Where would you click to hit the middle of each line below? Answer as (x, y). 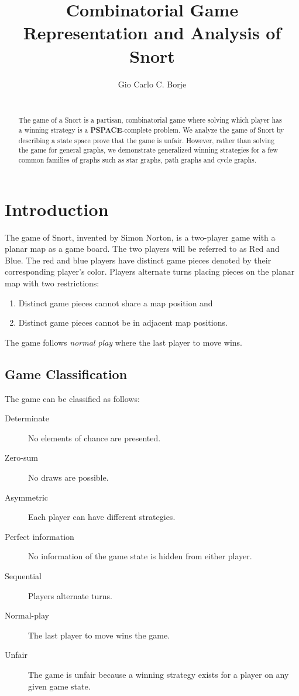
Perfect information (39, 536)
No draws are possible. (68, 477)
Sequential (23, 576)
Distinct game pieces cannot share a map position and (116, 303)
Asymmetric (26, 497)
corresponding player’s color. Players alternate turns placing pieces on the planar (150, 271)
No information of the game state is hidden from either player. (140, 556)
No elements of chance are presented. (94, 437)
